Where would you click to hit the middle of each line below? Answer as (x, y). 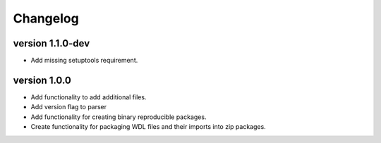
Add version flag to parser (69, 107)
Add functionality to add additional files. (89, 97)
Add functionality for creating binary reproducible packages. (119, 117)
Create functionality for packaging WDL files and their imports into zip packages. (148, 127)
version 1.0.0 (42, 80)
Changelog (46, 18)
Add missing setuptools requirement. (84, 61)
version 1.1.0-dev (52, 43)
